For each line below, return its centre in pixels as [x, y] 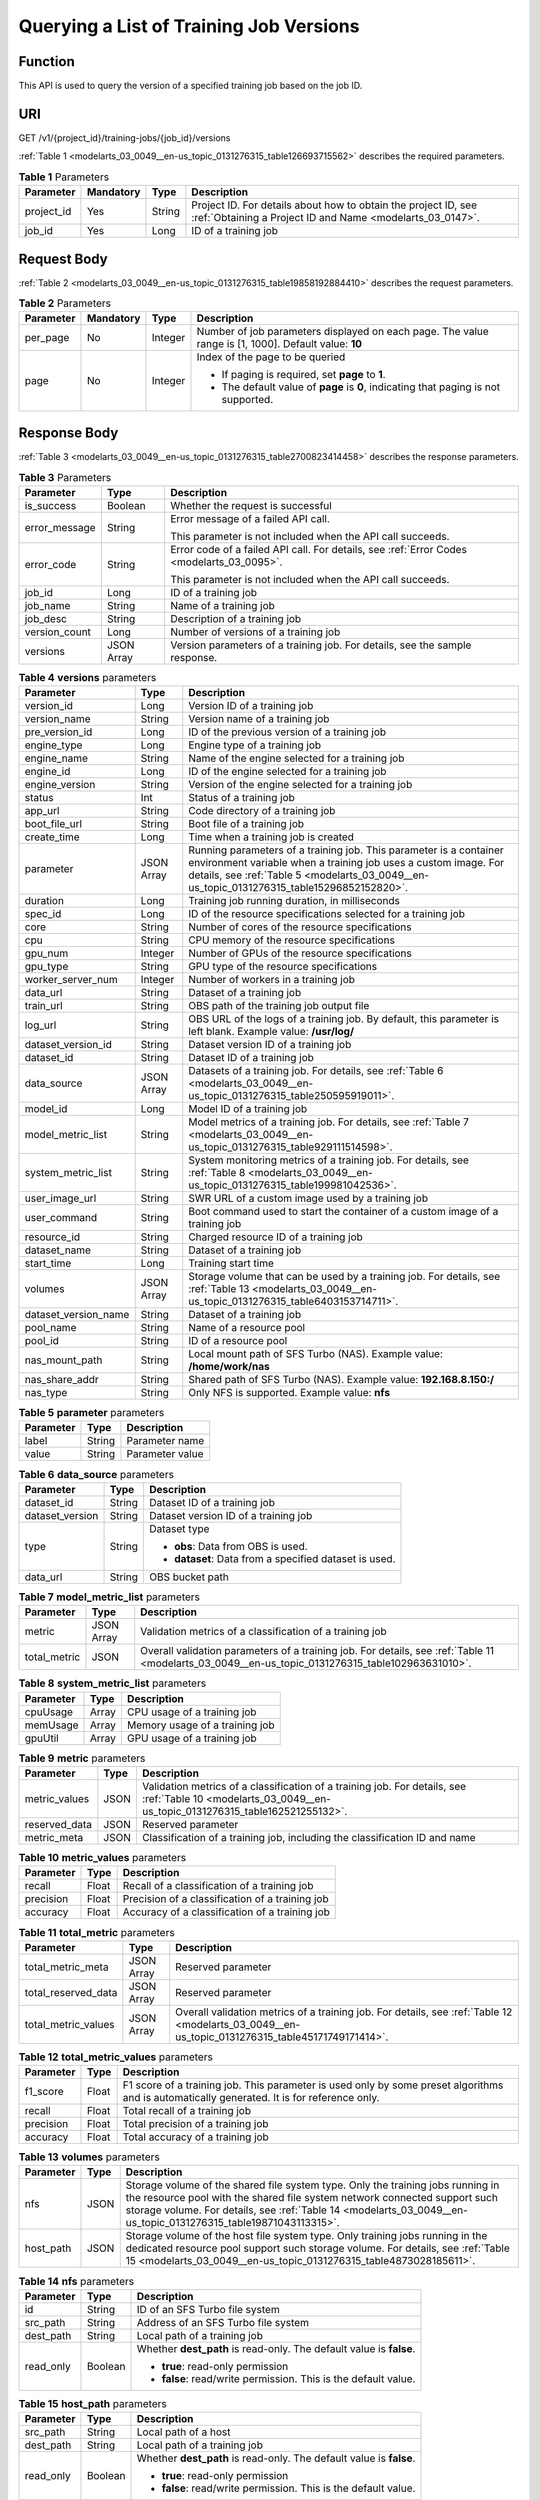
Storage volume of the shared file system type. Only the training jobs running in [312, 2185]
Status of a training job [241, 798]
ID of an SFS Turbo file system [208, 2309]
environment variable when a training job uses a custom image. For [346, 863]
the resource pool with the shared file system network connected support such [312, 2198]
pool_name [50, 1328]
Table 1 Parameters [64, 177]
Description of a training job [236, 618]
